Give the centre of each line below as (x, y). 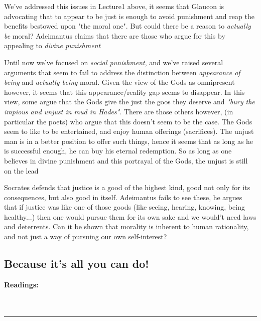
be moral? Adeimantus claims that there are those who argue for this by (115, 35)
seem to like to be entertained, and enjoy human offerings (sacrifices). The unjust (129, 131)
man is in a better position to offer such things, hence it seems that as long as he (129, 141)
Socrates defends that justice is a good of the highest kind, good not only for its (127, 187)
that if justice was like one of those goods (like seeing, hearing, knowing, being (124, 207)
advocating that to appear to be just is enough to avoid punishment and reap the (129, 16)
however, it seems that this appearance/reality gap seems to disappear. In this (124, 92)
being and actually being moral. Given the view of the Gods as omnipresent (119, 82)
